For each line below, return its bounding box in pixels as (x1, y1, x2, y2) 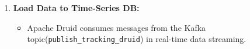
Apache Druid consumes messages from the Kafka (27, 21, 206, 33)
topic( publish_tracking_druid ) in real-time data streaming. (27, 33, 246, 45)
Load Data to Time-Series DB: (13, 2, 140, 13)
